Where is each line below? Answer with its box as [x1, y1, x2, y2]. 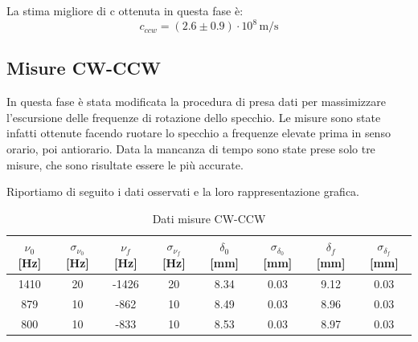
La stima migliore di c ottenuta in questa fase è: [6, 2, 244, 18]
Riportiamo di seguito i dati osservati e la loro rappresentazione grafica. [6, 183, 360, 200]
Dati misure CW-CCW [152, 210, 266, 226]
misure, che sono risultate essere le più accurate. [6, 156, 244, 173]
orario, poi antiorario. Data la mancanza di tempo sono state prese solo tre [6, 140, 375, 157]
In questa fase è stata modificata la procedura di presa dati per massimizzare [6, 93, 386, 110]
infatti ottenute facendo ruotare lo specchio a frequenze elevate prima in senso [6, 124, 391, 141]
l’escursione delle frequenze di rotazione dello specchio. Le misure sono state [6, 108, 381, 125]
